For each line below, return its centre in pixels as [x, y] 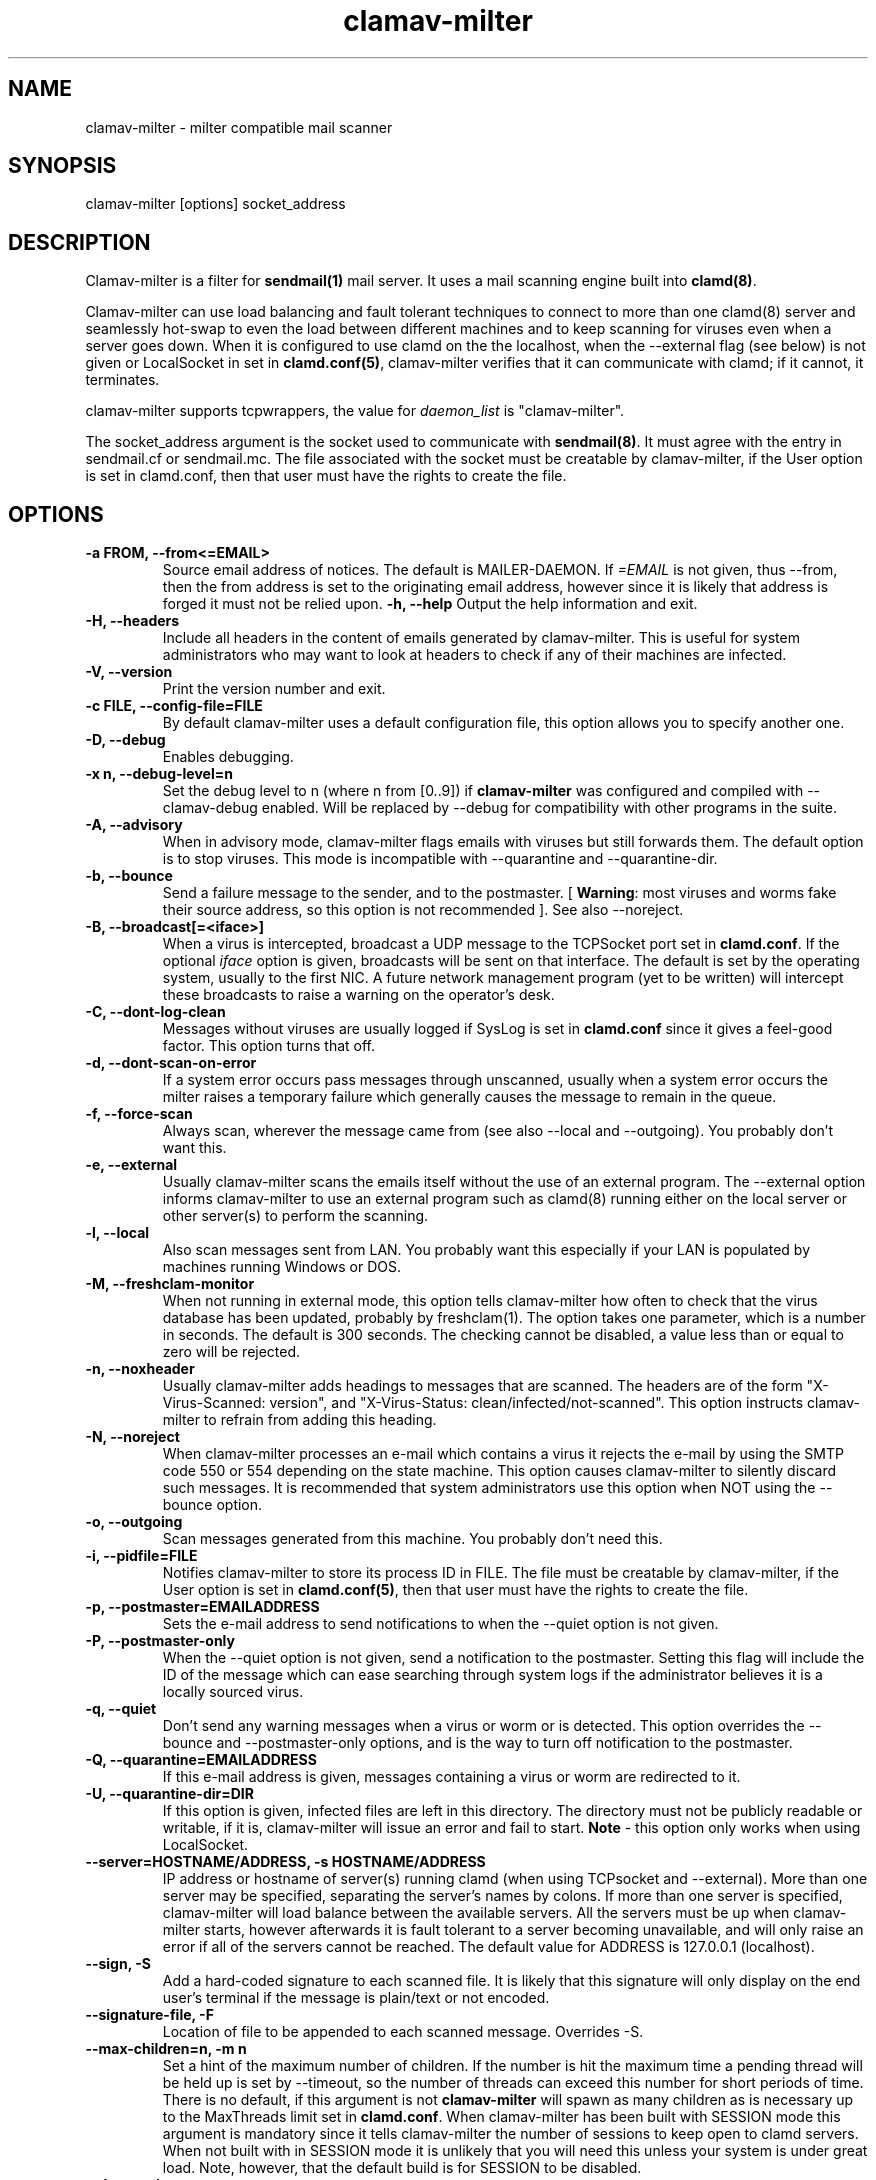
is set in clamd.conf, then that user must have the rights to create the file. [326, 476]
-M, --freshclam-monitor [170, 1284]
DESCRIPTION [79, 242]
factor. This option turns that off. [269, 1046]
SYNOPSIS [62, 166]
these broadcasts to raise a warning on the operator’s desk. [358, 995]
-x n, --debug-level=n [159, 774]
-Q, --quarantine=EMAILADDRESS [201, 1760]
